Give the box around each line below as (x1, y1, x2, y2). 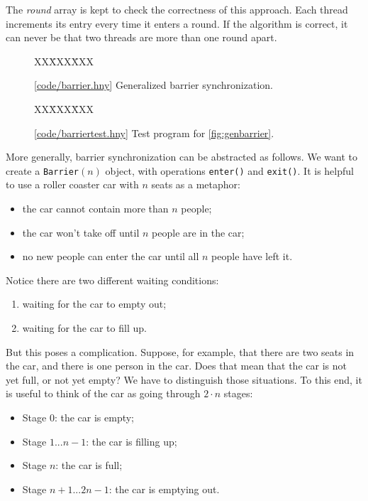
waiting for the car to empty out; (22, 296, 167, 311)
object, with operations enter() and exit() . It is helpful (105, 163, 354, 178)
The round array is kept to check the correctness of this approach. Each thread (6, 2, 348, 16)
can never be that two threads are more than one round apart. (6, 30, 277, 45)
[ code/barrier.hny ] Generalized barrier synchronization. (34, 77, 273, 92)
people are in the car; (152, 225, 245, 239)
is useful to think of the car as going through (6, 386, 201, 401)
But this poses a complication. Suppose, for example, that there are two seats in (6, 344, 355, 359)
